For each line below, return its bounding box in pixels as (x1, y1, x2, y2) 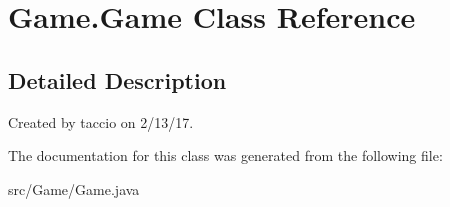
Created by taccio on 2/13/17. (8, 111, 194, 132)
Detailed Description (8, 64, 227, 95)
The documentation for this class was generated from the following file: (8, 145, 443, 166)
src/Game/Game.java (8, 178, 140, 199)
